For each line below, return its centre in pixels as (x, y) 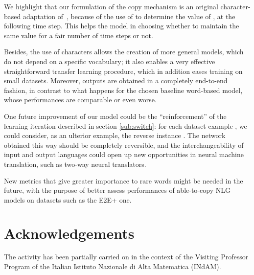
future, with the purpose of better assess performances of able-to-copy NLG (117, 190)
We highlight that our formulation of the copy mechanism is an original (111, 6)
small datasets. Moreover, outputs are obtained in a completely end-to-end (116, 80)
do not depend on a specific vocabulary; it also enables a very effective (110, 61)
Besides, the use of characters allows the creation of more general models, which (124, 52)
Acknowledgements (69, 233)
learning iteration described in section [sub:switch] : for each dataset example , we (126, 126)
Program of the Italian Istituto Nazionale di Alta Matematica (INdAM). (113, 266)
